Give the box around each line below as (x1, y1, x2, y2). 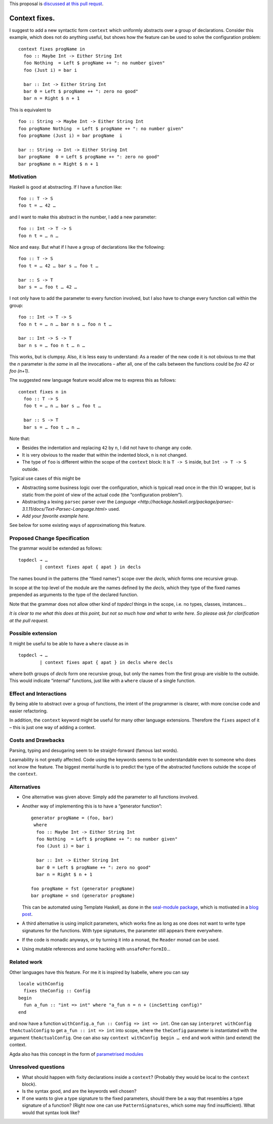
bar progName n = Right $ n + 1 (18, 161, 99, 167)
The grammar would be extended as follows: (9, 545, 103, 551)
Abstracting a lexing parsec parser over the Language (22, 499, 136, 505)
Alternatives (9, 783, 40, 790)
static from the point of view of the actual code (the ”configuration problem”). (22, 491, 183, 498)
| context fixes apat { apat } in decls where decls (39, 659, 173, 665)
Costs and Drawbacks (9, 737, 65, 744)
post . (22, 911, 33, 917)
